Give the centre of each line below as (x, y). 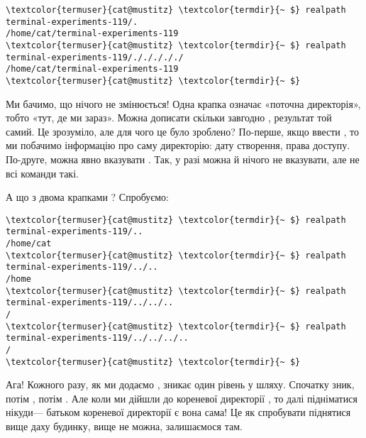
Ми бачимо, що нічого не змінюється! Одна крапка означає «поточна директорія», (183, 103)
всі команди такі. (42, 173)
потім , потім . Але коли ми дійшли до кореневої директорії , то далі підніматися (182, 398)
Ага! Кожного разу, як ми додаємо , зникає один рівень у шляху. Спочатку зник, (180, 384)
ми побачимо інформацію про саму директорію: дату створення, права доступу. (178, 145)
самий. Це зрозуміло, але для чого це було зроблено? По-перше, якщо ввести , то (183, 131)
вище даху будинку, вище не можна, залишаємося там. (124, 426)
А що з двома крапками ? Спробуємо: (88, 197)
